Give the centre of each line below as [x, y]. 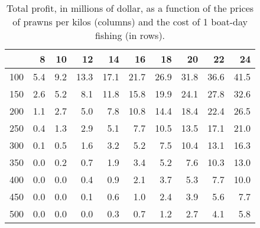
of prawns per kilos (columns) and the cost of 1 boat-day [130, 22]
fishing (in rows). [130, 35]
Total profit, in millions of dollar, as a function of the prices [130, 8]
